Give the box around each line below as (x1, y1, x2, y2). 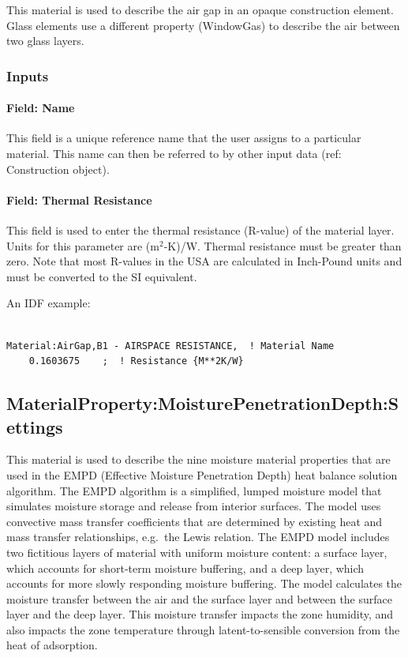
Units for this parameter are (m (6, 237, 159, 254)
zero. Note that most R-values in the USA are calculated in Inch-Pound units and (6, 253, 402, 269)
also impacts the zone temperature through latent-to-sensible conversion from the (6, 621, 400, 637)
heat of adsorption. (6, 637, 98, 653)
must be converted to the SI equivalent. (6, 268, 197, 284)
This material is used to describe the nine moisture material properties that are (6, 451, 391, 468)
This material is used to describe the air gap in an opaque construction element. (6, 2, 394, 17)
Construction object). (6, 160, 110, 177)
